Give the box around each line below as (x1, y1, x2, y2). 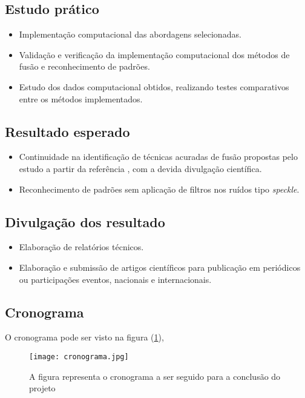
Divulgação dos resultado (5, 212, 165, 231)
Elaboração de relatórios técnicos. (19, 240, 144, 253)
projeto (29, 382, 56, 394)
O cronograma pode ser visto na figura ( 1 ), (5, 331, 164, 343)
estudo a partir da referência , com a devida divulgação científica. (19, 162, 262, 174)
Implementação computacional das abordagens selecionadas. (19, 28, 241, 41)
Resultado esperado (5, 122, 130, 141)
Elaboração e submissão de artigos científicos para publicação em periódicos (19, 260, 301, 273)
